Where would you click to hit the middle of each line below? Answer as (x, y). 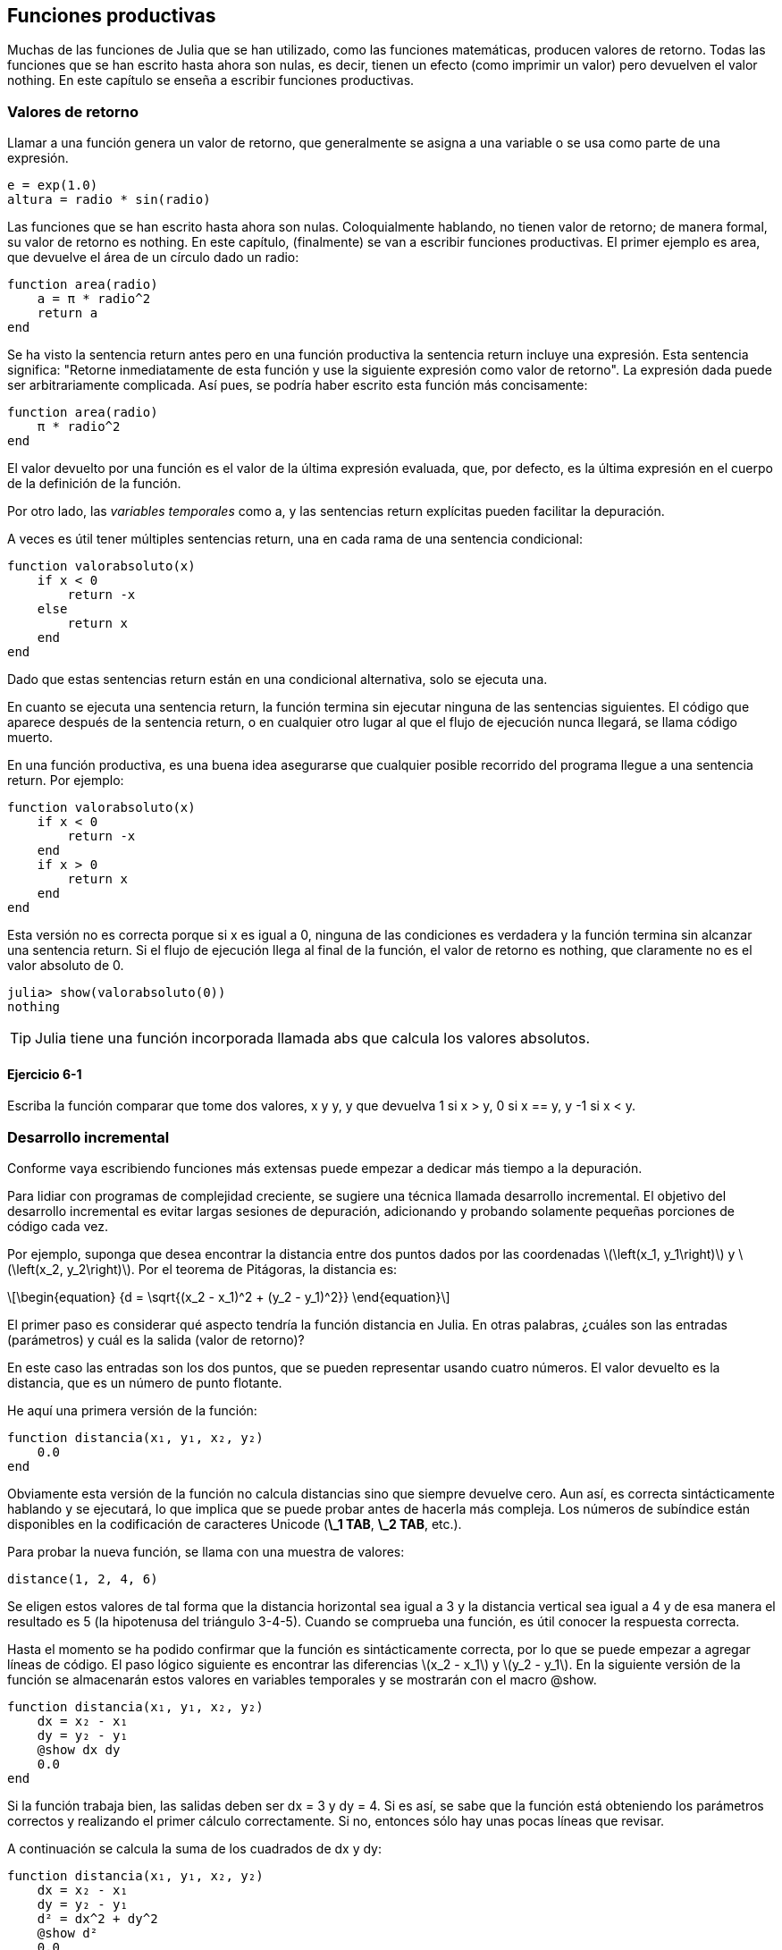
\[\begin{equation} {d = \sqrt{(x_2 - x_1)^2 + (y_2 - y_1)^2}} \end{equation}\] (229, 1297)
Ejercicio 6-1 (45, 1074)
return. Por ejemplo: (66, 781)
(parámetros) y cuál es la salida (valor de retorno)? (156, 1340)
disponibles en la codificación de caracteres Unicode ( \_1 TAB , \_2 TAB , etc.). (235, 1524)
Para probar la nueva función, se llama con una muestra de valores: (206, 1552)
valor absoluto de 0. (66, 966)
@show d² (67, 1933)
